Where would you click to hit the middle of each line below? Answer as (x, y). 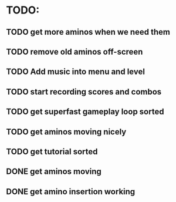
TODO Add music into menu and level (76, 72)
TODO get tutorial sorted (52, 151)
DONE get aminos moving (54, 172)
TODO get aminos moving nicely (66, 132)
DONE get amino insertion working (71, 191)
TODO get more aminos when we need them (88, 32)
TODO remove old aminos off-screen (75, 51)
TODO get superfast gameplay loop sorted (85, 112)
